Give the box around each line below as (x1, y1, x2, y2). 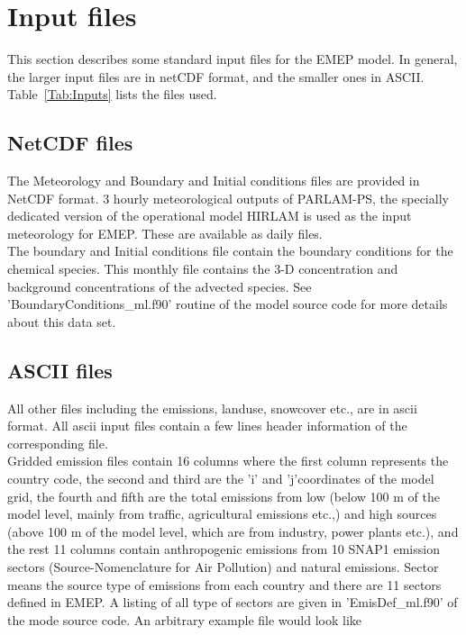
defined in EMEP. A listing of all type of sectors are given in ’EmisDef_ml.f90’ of (7, 593, 458, 612)
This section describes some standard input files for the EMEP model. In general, (7, 50, 458, 68)
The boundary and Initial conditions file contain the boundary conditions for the (7, 241, 453, 260)
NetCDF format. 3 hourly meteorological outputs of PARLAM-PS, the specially (7, 188, 449, 207)
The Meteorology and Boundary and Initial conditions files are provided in (7, 171, 420, 190)
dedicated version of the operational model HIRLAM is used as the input (7, 206, 412, 225)
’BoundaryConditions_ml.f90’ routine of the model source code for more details (7, 295, 448, 313)
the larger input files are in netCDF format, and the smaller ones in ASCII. (7, 67, 425, 86)
